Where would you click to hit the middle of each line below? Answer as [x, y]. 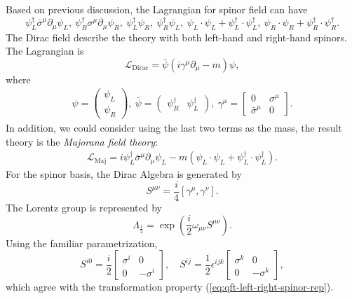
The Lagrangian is [45, 51]
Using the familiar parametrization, [82, 243]
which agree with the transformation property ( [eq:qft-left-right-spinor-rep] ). [170, 287]
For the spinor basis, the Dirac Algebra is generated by [124, 174]
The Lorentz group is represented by [84, 207]
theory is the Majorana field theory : [82, 141]
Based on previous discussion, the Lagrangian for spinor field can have [157, 9]
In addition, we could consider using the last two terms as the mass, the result [174, 128]
